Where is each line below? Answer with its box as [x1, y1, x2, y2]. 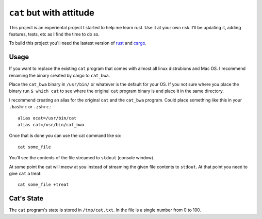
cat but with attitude [9, 7, 95, 18]
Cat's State [9, 194, 44, 202]
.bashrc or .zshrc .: [9, 104, 52, 110]
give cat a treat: [9, 170, 42, 176]
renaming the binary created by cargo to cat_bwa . [9, 72, 110, 78]
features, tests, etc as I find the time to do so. [9, 31, 99, 37]
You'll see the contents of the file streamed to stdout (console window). [9, 155, 155, 161]
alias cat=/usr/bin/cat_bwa [17, 122, 84, 127]
